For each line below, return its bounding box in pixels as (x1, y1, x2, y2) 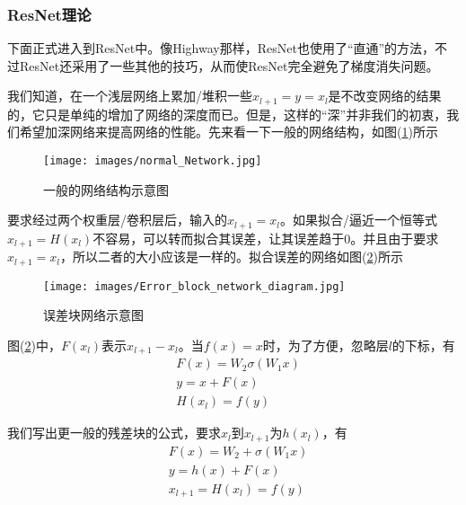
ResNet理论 (7, 3, 92, 25)
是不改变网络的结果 (328, 86, 442, 105)
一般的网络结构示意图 (43, 180, 169, 199)
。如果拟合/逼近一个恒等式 (280, 210, 438, 229)
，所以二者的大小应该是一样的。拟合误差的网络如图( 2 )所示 (60, 247, 403, 266)
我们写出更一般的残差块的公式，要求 (7, 423, 221, 442)
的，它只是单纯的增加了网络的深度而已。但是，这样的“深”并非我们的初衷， (7, 104, 447, 123)
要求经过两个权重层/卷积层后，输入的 (7, 210, 227, 229)
